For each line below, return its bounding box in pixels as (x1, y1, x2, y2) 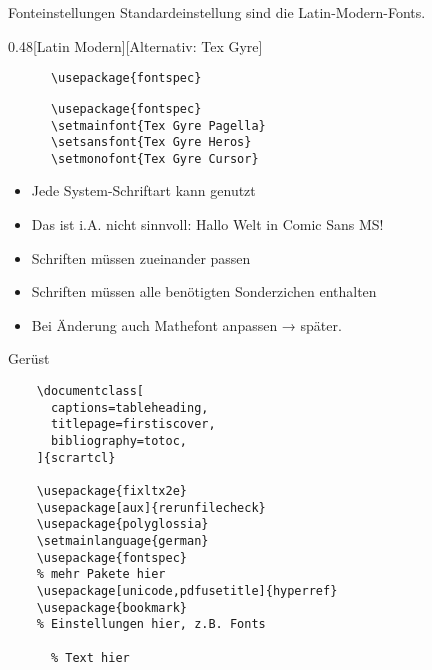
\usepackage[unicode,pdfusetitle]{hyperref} (36, 583, 338, 598)
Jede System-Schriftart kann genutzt (31, 180, 256, 201)
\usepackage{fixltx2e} (36, 483, 187, 498)
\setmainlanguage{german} (36, 533, 209, 548)
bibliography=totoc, (50, 434, 187, 448)
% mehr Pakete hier (36, 567, 166, 582)
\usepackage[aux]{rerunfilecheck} (36, 500, 266, 515)
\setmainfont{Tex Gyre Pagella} (50, 118, 266, 133)
